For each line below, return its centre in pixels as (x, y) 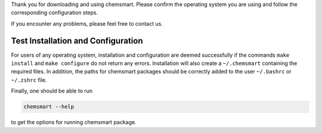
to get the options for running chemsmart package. (74, 122)
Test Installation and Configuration (77, 41)
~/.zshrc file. (29, 80)
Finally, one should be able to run (52, 91)
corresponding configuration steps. (55, 13)
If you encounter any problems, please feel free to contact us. (87, 23)
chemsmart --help (49, 107)
